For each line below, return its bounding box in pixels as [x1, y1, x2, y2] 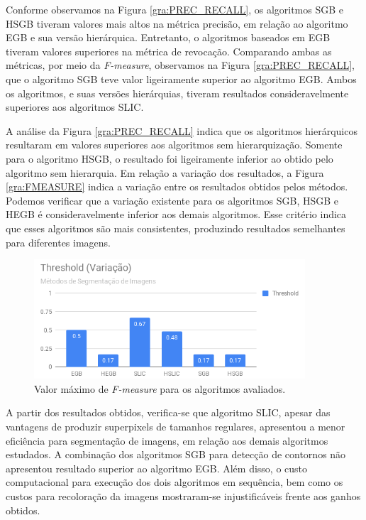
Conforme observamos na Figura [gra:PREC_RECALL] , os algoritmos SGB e [6, 2, 344, 16]
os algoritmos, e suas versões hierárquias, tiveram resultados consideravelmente [6, 85, 349, 100]
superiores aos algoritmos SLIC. [6, 99, 144, 114]
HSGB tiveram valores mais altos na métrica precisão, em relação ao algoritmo [6, 16, 348, 31]
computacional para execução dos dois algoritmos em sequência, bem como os [6, 475, 343, 489]
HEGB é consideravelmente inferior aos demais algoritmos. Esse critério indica [6, 207, 347, 222]
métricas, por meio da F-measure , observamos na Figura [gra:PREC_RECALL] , [6, 58, 355, 72]
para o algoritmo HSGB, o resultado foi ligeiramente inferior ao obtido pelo [6, 151, 333, 166]
